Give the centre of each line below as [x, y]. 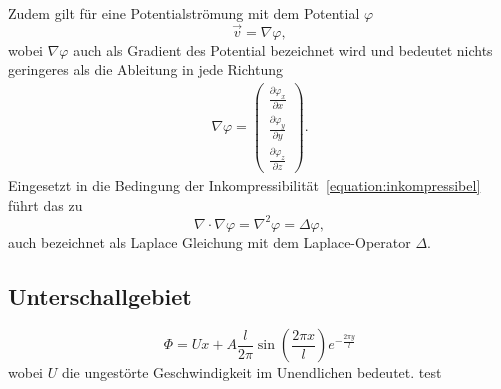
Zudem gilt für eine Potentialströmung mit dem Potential [184, 13]
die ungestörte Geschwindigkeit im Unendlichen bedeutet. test [251, 372]
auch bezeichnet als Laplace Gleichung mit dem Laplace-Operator [209, 241]
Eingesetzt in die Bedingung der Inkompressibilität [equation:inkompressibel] [244, 184]
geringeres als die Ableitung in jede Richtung [145, 69]
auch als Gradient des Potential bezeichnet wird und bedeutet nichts [283, 49]
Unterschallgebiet [100, 295]
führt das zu [45, 204]
